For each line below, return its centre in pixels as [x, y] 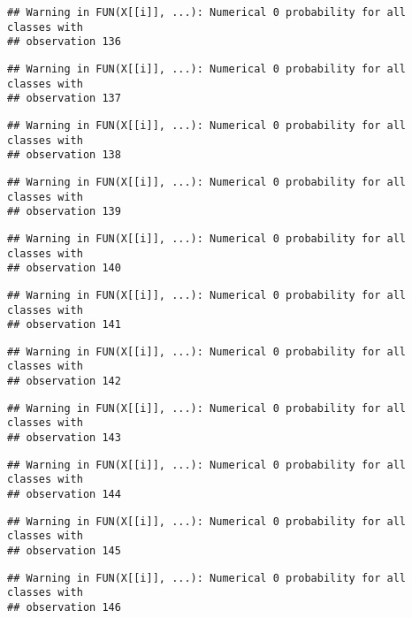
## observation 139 [64, 212]
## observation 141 [64, 325]
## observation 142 [64, 381]
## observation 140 [64, 268]
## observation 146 [64, 607]
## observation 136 [64, 42]
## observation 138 [64, 155]
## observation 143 [64, 438]
